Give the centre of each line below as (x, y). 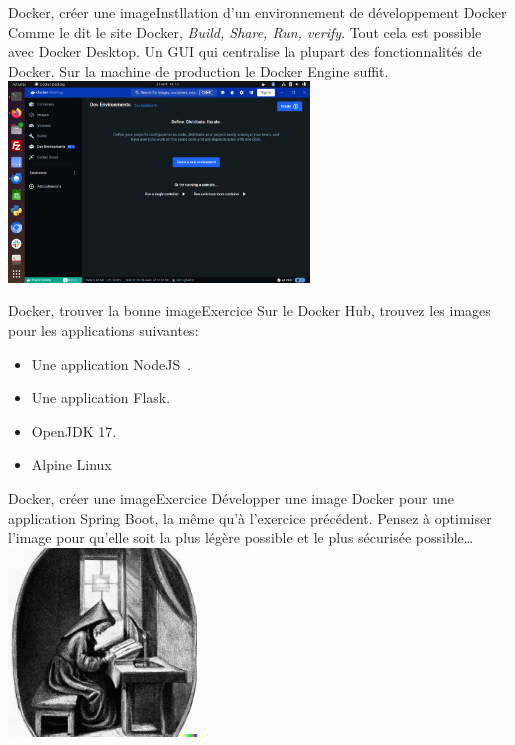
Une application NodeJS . (111, 363)
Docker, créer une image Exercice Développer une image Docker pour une (231, 497)
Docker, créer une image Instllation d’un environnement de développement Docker (257, 12)
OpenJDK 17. (74, 430)
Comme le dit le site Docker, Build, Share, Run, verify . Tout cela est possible (245, 31)
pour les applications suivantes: (103, 329)
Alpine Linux (71, 464)
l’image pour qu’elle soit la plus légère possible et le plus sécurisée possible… (241, 537)
